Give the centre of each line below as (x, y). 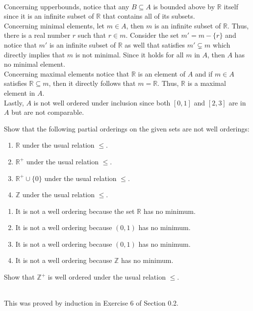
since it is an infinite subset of (49, 16)
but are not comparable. (48, 112)
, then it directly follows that (92, 83)
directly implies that (35, 54)
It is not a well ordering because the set (75, 211)
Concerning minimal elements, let (54, 25)
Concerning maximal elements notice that (67, 73)
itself (231, 6)
